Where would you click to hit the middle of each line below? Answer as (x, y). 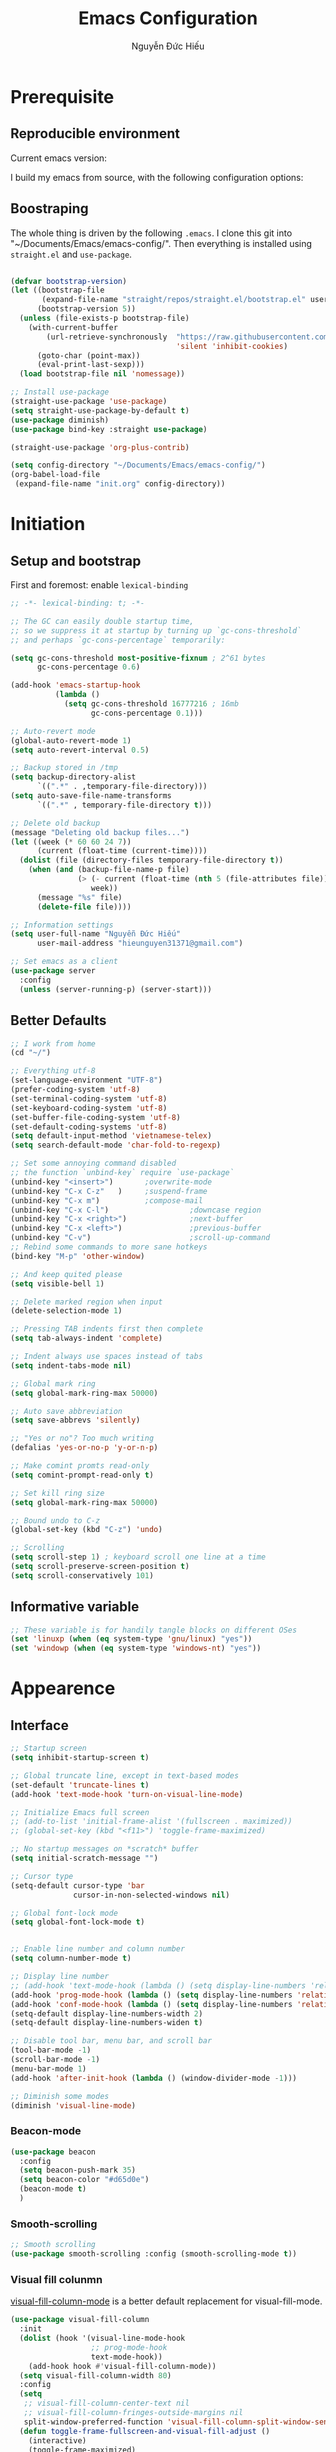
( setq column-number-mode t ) (71, 1958)
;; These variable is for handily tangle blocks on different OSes (154, 1630)
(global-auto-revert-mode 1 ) (71, 740)
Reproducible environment (95, 133)
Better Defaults (58, 1020)
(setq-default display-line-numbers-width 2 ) (106, 2013)
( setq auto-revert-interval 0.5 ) (80, 750)
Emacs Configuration (168, 18)
